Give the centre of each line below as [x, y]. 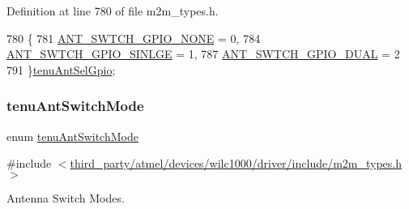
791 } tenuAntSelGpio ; [61, 69]
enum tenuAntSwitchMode [72, 136]
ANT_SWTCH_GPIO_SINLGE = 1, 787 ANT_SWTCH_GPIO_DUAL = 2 [203, 54]
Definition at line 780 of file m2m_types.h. [113, 11]
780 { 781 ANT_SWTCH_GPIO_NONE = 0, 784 [134, 38]
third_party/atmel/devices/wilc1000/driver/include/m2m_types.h [236, 163]
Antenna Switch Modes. [66, 197]
